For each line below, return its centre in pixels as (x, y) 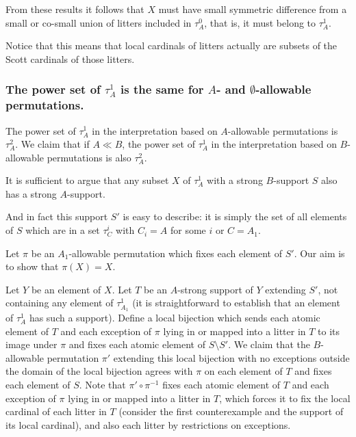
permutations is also (89, 157)
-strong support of (215, 289)
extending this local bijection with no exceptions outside (231, 357)
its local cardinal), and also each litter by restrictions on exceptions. (148, 424)
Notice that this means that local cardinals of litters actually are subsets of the (171, 45)
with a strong (235, 180)
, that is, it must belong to (260, 22)
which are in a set (63, 230)
